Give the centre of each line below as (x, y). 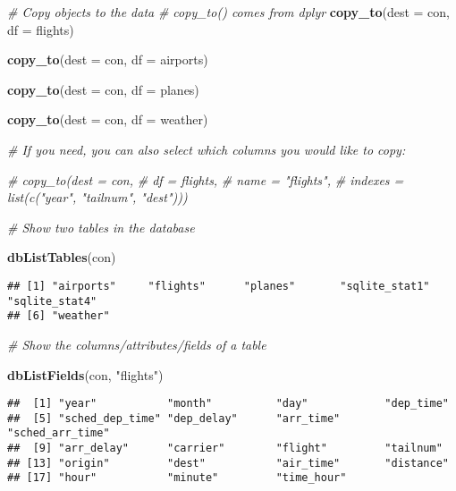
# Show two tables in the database (101, 227)
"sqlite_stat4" (52, 301)
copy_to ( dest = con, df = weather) (108, 119)
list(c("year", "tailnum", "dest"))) (97, 197)
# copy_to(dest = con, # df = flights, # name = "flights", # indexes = (206, 179)
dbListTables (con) (62, 257)
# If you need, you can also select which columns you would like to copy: (207, 149)
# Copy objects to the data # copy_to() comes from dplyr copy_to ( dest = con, (229, 12)
